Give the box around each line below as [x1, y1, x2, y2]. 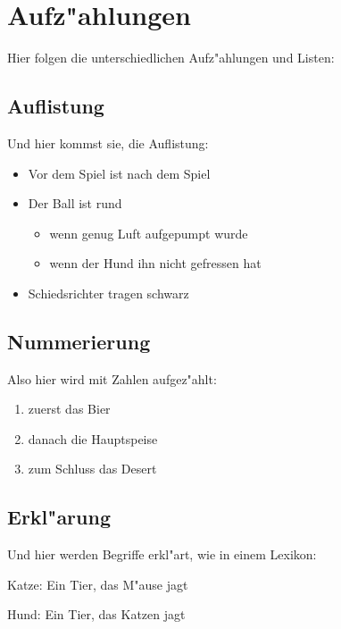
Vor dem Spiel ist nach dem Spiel [28, 164, 211, 182]
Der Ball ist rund [28, 194, 122, 213]
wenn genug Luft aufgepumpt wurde [49, 223, 248, 242]
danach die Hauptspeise [28, 429, 158, 448]
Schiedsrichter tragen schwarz [28, 283, 189, 302]
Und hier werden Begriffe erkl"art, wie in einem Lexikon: [7, 545, 317, 564]
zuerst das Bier [28, 399, 111, 418]
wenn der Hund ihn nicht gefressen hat [49, 254, 262, 273]
